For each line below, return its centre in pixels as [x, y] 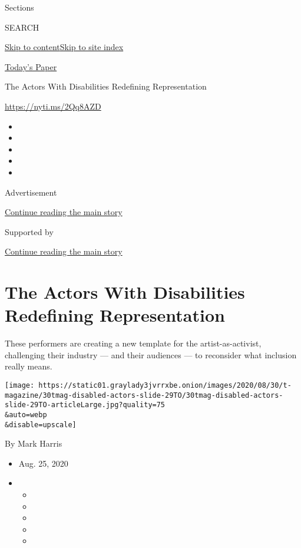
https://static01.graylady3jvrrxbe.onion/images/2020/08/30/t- [165, 385]
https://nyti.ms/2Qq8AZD [53, 106]
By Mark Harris [34, 443]
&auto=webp [26, 415]
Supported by [29, 231]
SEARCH [22, 27]
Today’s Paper [31, 66]
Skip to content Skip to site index [64, 47]
